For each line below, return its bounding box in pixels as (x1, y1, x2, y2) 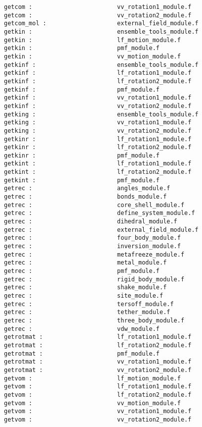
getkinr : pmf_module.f (4, 152, 160, 159)
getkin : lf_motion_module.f (4, 36, 181, 44)
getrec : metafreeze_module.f (4, 251, 185, 258)
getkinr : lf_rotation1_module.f (4, 135, 192, 143)
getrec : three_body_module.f (4, 317, 185, 324)
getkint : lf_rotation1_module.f (4, 160, 192, 167)
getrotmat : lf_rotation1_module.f (4, 333, 192, 341)
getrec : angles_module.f (4, 185, 170, 192)
